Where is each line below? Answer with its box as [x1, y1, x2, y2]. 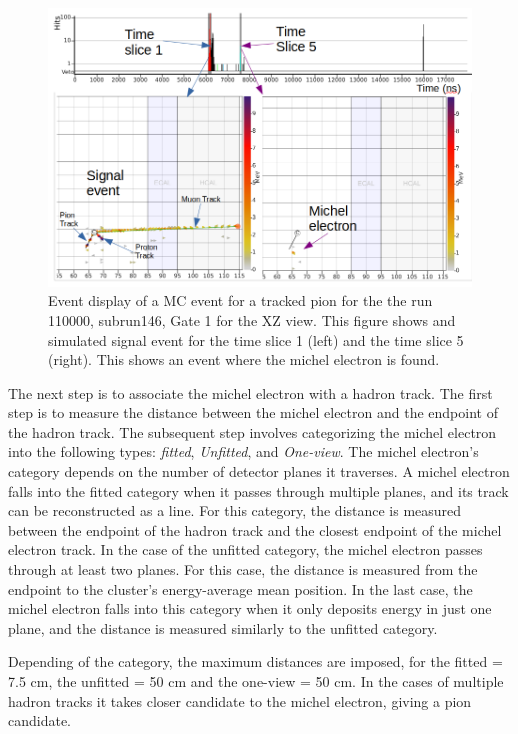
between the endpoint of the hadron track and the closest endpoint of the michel [8, 519, 502, 540]
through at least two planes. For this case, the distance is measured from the [8, 559, 478, 580]
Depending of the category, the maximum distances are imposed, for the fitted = [8, 651, 503, 672]
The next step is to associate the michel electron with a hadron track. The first [8, 382, 493, 403]
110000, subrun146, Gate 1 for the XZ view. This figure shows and [48, 309, 456, 330]
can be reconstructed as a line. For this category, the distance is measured [8, 500, 462, 521]
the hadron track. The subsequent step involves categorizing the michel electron [8, 421, 497, 442]
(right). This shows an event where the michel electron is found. [48, 349, 440, 370]
